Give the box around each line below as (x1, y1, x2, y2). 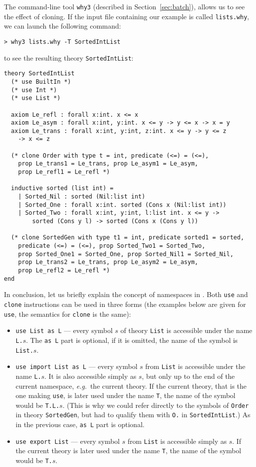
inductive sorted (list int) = (11, 185, 113, 192)
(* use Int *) (11, 86, 57, 94)
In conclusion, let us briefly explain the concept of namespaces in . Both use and (4, 289, 248, 300)
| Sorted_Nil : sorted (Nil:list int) (18, 193, 146, 200)
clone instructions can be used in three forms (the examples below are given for (4, 299, 246, 309)
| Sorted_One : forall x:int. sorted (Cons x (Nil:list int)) (18, 201, 227, 208)
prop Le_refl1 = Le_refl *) (18, 168, 110, 176)
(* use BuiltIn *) (11, 78, 72, 85)
